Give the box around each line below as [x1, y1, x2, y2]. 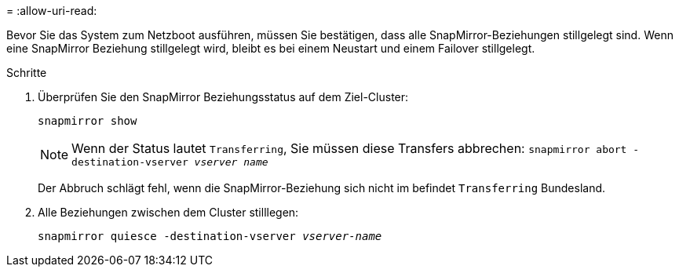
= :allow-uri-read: [6, 4, 97, 17]
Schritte [6, 66, 47, 79]
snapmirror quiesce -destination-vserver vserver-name [38, 230, 382, 242]
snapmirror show [38, 115, 137, 127]
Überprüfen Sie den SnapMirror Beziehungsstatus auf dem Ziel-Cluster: [38, 90, 409, 104]
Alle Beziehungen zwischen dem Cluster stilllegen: [38, 206, 299, 219]
